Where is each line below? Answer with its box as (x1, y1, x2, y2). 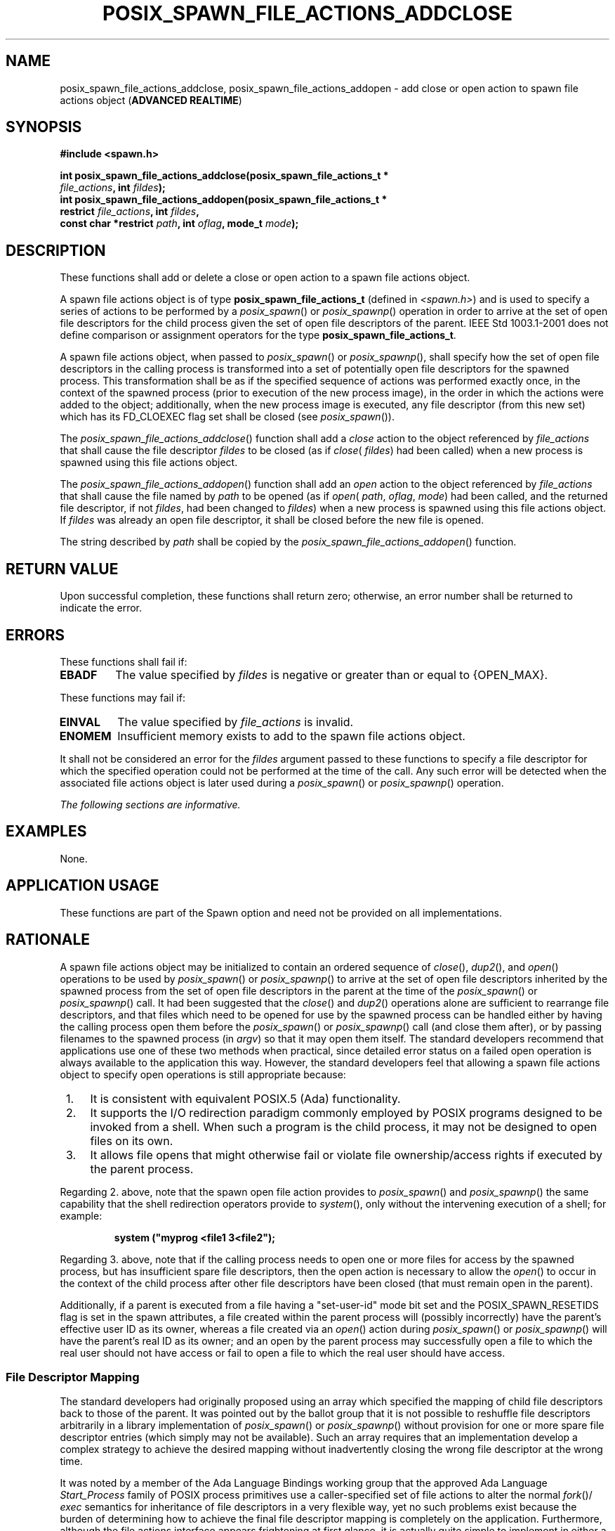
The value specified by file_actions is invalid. (117, 714, 354, 729)
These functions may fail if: (60, 691, 185, 704)
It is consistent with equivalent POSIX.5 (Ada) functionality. (90, 1091, 401, 1106)
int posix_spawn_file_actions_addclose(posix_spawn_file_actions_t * (60, 169, 389, 182)
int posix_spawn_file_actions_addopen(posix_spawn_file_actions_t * (60, 193, 388, 206)
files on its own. (90, 1133, 173, 1148)
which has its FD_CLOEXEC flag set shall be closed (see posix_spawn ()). (60, 411, 395, 423)
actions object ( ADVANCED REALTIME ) (60, 93, 242, 106)
